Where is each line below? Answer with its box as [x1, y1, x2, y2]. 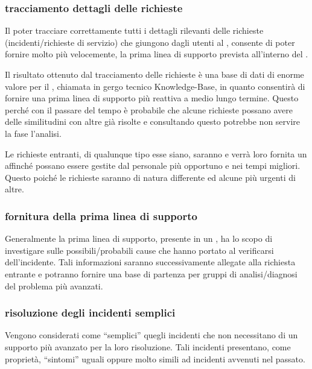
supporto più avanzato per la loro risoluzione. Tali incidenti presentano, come [5, 340, 291, 353]
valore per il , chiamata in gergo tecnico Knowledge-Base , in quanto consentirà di [5, 80, 305, 92]
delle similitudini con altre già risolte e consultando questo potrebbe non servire [5, 115, 301, 128]
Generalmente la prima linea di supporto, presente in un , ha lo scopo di [5, 232, 273, 245]
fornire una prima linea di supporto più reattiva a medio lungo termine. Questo [5, 92, 299, 104]
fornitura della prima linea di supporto [5, 208, 197, 223]
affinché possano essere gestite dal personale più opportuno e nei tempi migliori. [5, 159, 301, 172]
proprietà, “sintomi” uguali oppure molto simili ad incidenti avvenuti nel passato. [5, 352, 305, 365]
